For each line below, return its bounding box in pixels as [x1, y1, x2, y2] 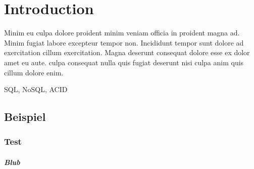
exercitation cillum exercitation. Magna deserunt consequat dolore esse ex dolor [4, 47, 250, 58]
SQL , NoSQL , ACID [4, 84, 68, 95]
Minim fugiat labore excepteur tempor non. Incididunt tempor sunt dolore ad [4, 37, 244, 48]
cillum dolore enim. [4, 67, 64, 77]
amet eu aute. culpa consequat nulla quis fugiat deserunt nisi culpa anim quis [4, 57, 244, 67]
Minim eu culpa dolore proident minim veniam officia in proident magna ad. [4, 27, 240, 38]
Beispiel [4, 109, 46, 124]
